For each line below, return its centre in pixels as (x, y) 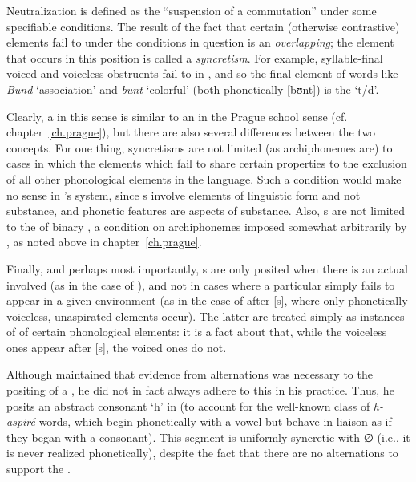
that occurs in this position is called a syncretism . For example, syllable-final (195, 57)
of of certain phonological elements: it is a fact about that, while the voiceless (197, 332)
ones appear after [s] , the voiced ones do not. (117, 347)
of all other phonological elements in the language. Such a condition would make (204, 178)
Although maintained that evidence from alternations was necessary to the (190, 374)
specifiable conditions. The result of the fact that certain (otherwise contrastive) (203, 26)
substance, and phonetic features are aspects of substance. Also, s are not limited (206, 211)
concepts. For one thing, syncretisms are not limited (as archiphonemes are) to (200, 147)
